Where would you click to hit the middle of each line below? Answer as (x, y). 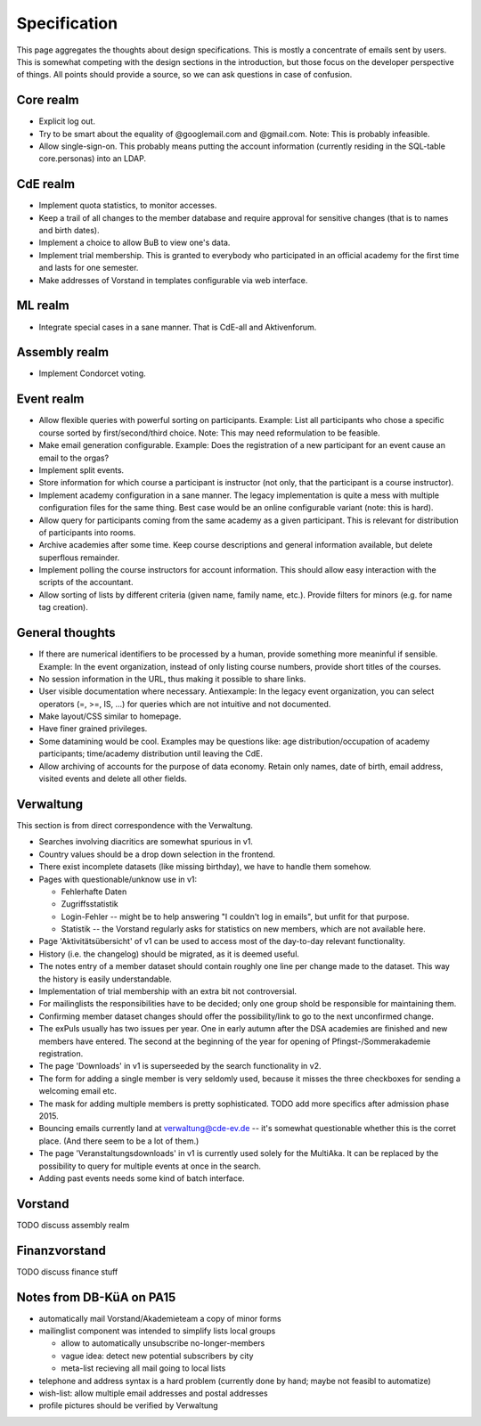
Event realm (50, 399)
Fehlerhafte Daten (94, 892)
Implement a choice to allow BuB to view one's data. (135, 243)
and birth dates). (69, 231)
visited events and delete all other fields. (113, 778)
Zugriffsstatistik (90, 904)
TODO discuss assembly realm (73, 1225)
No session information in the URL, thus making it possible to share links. (172, 679)
